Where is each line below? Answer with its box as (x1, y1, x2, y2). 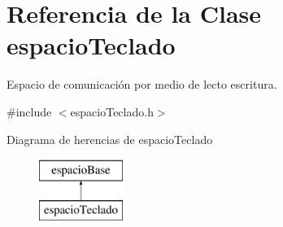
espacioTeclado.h (70, 103, 154, 120)
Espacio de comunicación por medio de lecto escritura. (7, 76, 277, 93)
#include (7, 103, 52, 120)
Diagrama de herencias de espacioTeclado (7, 130, 213, 147)
